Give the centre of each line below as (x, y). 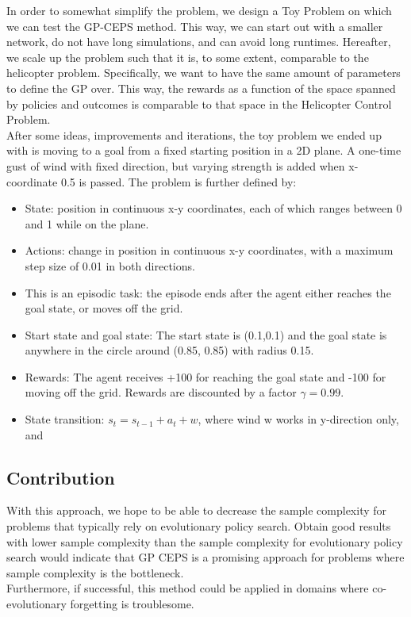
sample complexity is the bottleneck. (95, 572)
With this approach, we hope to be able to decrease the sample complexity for (197, 510)
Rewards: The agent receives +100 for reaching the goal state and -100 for (205, 376)
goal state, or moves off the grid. (104, 308)
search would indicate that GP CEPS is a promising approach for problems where (205, 557)
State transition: (65, 419)
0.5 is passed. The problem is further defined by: (179, 181)
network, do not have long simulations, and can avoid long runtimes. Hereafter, (199, 42)
